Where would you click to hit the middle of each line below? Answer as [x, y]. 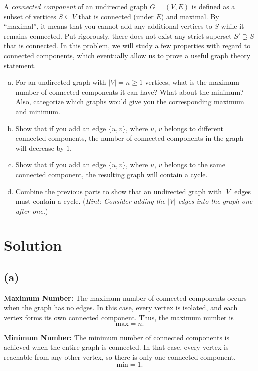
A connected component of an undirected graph [76, 6]
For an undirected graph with [61, 82]
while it [232, 26]
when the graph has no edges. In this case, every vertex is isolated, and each [121, 308]
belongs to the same [195, 165]
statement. [20, 65]
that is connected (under [116, 16]
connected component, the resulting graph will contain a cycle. [112, 174]
